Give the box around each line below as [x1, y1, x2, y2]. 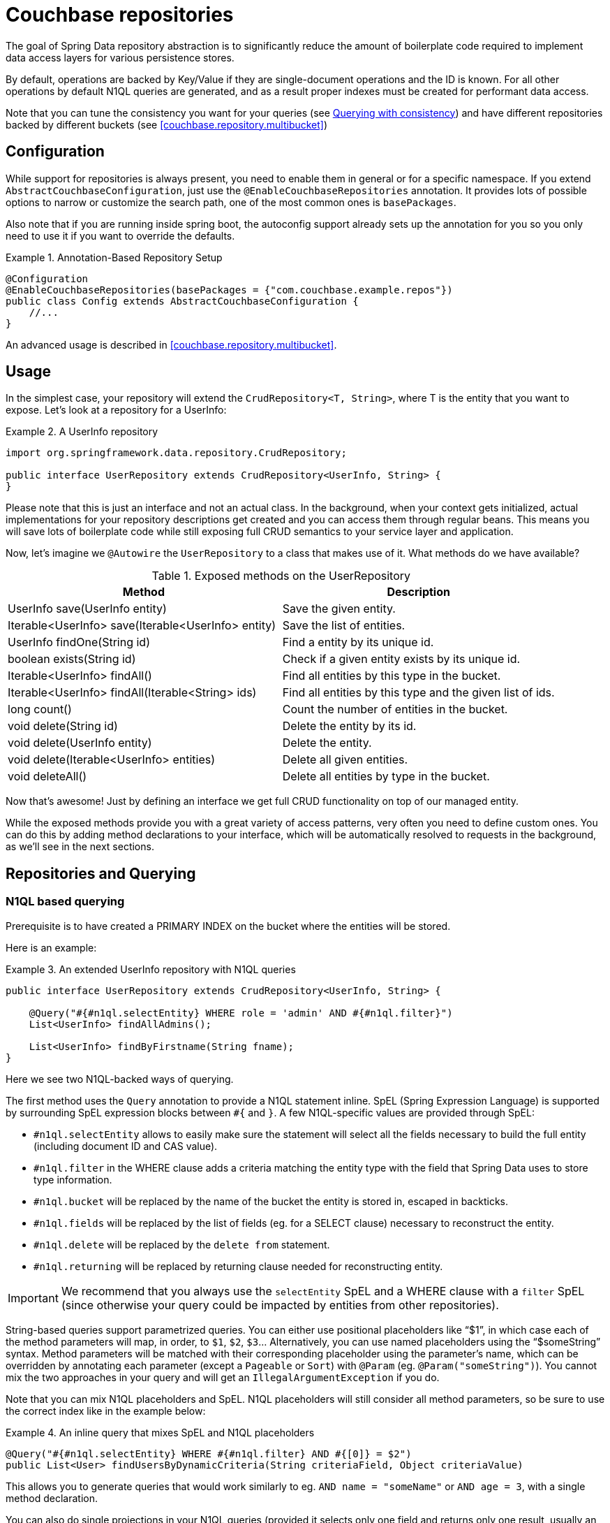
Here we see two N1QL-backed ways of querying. [6, 1072, 234, 1085]
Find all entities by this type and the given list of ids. [282, 685, 555, 700]
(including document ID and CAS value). [34, 1139, 218, 1152]
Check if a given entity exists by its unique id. [282, 652, 521, 666]
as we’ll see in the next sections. [6, 840, 154, 853]
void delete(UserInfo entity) [8, 736, 152, 750]
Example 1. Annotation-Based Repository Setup [6, 251, 223, 263]
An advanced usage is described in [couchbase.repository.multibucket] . [6, 338, 337, 351]
